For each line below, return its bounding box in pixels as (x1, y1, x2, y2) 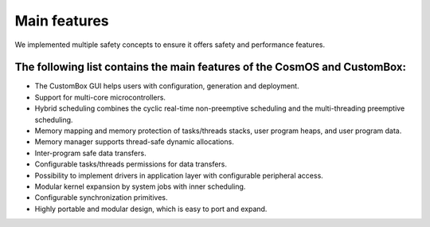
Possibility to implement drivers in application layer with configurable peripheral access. (34, 170, 324, 180)
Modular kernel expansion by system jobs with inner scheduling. (34, 182, 246, 191)
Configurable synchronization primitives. (34, 193, 168, 202)
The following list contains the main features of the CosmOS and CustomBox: (14, 61, 406, 74)
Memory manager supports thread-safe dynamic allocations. (34, 137, 234, 147)
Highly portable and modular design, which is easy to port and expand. (34, 204, 268, 213)
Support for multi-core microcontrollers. (34, 92, 166, 102)
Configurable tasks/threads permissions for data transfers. (34, 159, 227, 169)
